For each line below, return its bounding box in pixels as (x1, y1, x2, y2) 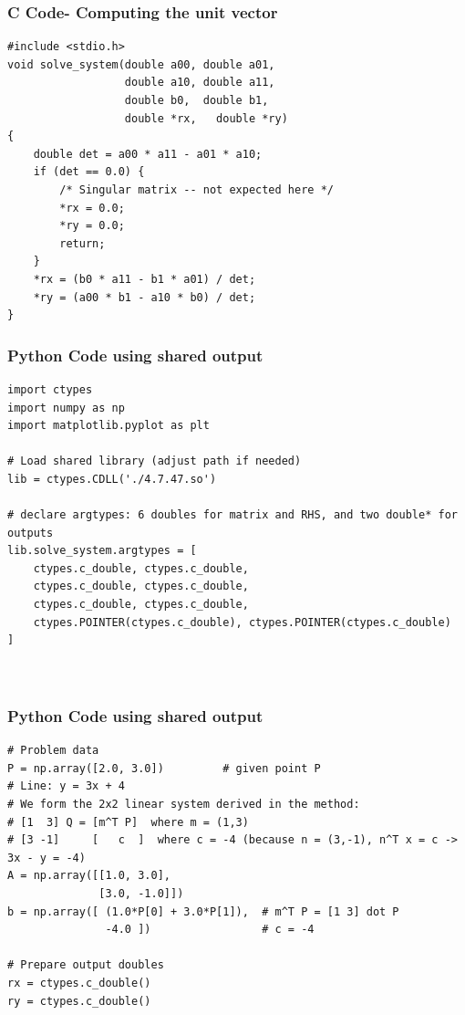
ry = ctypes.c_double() (7, 994, 151, 1008)
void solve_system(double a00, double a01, (7, 58, 275, 71)
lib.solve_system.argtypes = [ (7, 544, 197, 558)
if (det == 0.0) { (33, 165, 145, 179)
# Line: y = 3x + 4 (7, 780, 125, 793)
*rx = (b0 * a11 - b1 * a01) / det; (33, 272, 256, 286)
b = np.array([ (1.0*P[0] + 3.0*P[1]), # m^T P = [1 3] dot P (7, 905, 399, 918)
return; (59, 236, 106, 250)
